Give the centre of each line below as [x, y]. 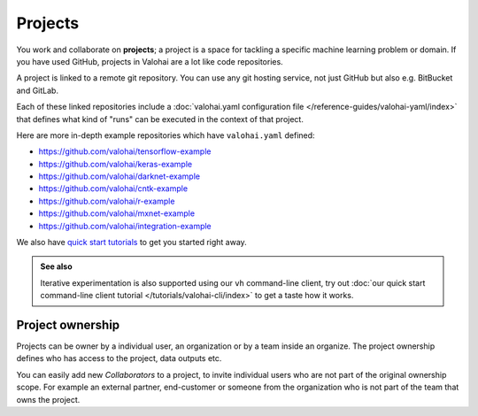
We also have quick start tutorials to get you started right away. [131, 243]
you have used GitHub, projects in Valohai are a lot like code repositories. [150, 61]
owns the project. [48, 399]
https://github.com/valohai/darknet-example [119, 176]
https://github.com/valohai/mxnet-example [116, 213]
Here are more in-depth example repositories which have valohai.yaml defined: [166, 135]
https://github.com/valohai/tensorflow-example [125, 151]
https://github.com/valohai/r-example [107, 201]
